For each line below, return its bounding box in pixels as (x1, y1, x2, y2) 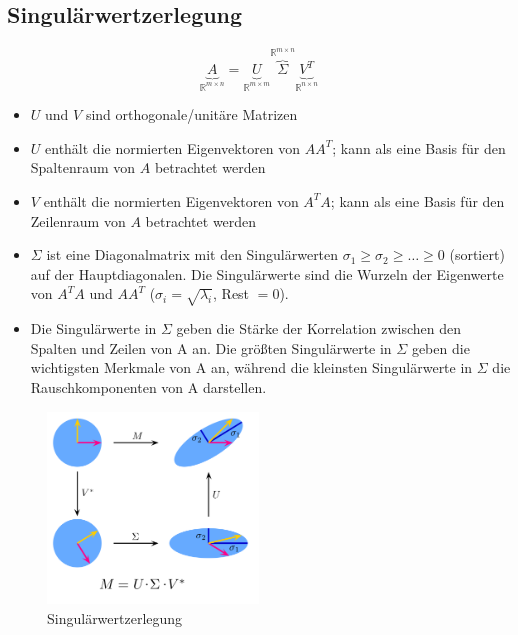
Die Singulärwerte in (30, 318, 157, 339)
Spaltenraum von (30, 157, 136, 178)
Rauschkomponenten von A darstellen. (30, 376, 267, 397)
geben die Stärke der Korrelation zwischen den (176, 318, 462, 339)
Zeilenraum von (30, 210, 126, 231)
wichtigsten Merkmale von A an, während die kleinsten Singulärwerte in (30, 357, 473, 378)
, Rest (213, 283, 250, 304)
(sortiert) (449, 244, 505, 265)
